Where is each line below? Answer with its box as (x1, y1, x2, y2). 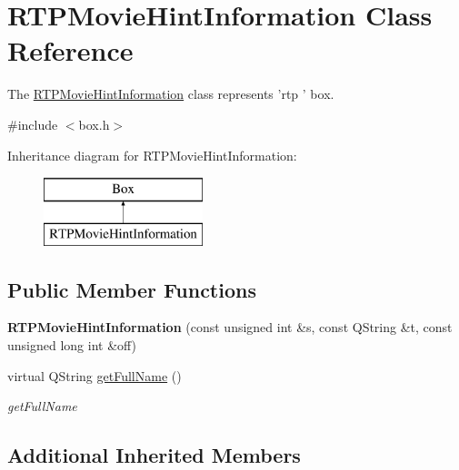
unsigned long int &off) (7, 336, 137, 355)
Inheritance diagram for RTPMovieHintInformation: (7, 145, 297, 164)
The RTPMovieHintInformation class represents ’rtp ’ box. (7, 84, 334, 103)
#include (7, 114, 58, 133)
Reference (7, 32, 134, 69)
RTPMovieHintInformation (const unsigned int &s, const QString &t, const (7, 318, 453, 337)
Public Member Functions (7, 275, 256, 303)
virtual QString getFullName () (7, 366, 182, 385)
